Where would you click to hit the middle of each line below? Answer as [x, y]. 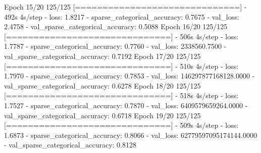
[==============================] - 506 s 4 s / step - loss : [121, 36]
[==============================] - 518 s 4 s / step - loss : [121, 95]
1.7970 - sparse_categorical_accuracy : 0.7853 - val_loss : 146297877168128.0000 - [129, 76]
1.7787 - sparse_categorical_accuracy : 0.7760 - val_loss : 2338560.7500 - [115, 46]
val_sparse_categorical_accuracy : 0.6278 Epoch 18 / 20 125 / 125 [102, 85]
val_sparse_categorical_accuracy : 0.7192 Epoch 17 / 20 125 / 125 [102, 56]
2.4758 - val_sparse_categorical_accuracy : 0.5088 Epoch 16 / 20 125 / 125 [116, 26]
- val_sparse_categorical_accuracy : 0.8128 [70, 145]
